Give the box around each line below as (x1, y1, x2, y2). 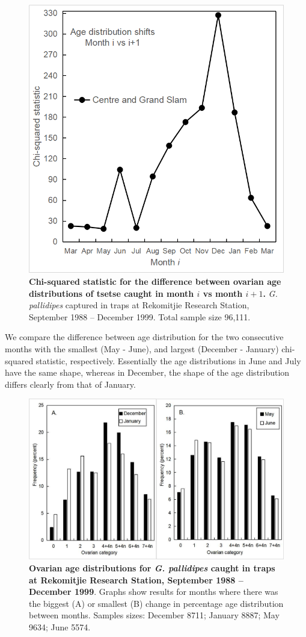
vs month (203, 287, 243, 299)
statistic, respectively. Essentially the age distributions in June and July (35, 354, 301, 367)
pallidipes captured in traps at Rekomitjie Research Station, (29, 299, 249, 311)
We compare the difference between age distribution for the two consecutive (5, 331, 284, 343)
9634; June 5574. (29, 620, 91, 633)
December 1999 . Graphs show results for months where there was (29, 585, 278, 598)
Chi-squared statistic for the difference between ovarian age (29, 275, 281, 287)
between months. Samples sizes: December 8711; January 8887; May (29, 609, 280, 621)
